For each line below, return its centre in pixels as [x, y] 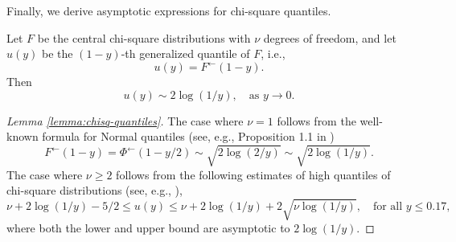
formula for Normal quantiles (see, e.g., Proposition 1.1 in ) [188, 136]
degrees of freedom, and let [330, 37]
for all [388, 206]
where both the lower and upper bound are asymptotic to [148, 228]
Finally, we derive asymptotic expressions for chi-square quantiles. [169, 10]
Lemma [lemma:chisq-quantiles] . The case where [125, 120]
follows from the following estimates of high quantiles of [253, 174]
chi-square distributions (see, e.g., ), [94, 190]
